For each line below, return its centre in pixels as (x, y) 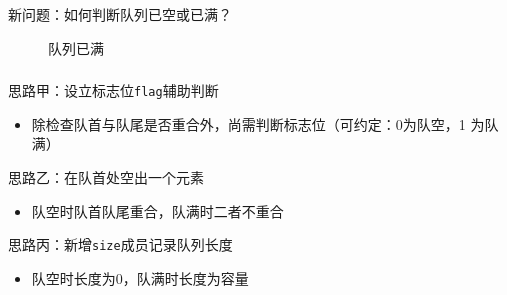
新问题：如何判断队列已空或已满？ (120, 14)
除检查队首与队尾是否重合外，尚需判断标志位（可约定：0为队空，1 (248, 123)
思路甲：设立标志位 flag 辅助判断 (113, 90)
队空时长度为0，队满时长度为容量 (140, 277)
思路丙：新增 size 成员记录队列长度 (120, 244)
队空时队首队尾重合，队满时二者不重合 (157, 210)
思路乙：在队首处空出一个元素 (106, 176)
